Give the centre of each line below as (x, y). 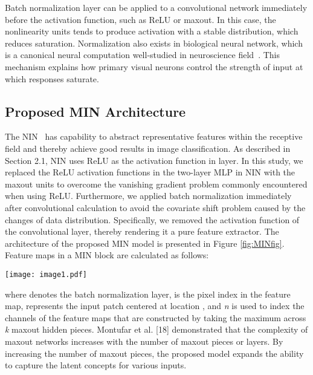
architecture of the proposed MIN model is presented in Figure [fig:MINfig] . (145, 243)
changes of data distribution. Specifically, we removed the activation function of (152, 219)
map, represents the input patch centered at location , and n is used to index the (155, 306)
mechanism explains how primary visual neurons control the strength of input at (154, 66)
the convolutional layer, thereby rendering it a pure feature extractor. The (142, 231)
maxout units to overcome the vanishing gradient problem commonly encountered (156, 184)
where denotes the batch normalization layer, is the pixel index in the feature (148, 294)
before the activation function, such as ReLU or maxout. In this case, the (140, 19)
